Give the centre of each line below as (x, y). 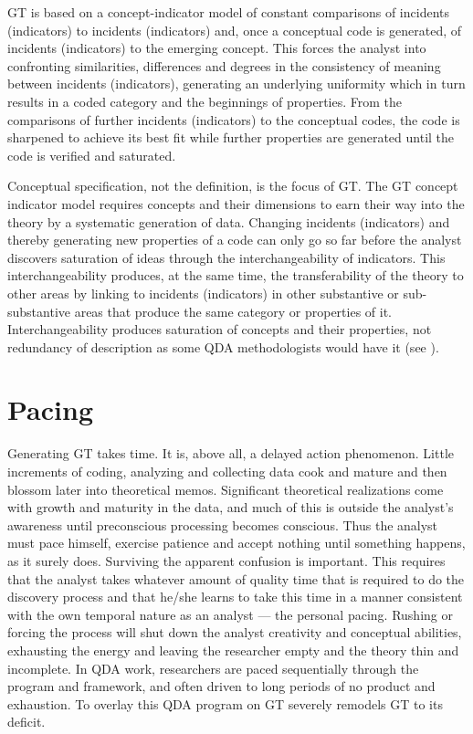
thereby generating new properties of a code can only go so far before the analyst (235, 240)
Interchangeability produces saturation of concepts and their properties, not (220, 329)
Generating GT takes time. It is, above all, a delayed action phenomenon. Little (231, 453)
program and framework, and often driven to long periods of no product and (221, 686)
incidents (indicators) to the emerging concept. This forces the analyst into (217, 48)
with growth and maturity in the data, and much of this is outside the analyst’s (231, 507)
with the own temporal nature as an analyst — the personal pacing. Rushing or (230, 614)
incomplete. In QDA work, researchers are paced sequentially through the (213, 668)
